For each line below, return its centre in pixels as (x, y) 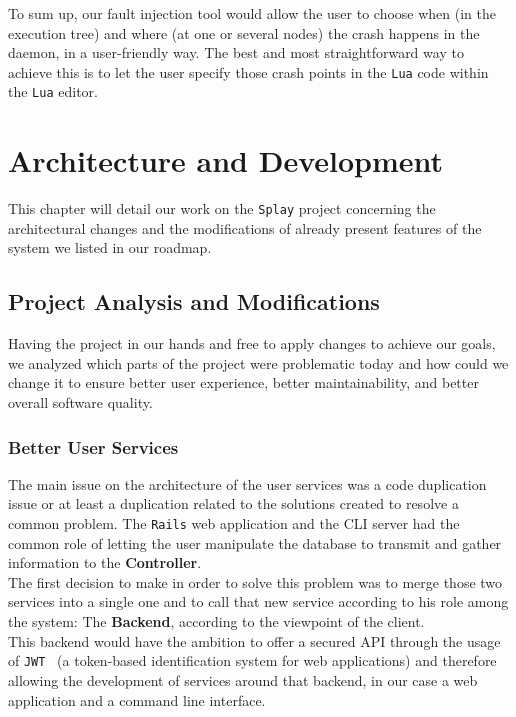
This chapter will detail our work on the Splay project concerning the (222, 208)
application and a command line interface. (137, 699)
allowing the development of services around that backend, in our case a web (243, 679)
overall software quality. (80, 402)
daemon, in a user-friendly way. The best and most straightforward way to (236, 52)
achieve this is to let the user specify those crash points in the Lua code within (248, 71)
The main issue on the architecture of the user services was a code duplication (247, 483)
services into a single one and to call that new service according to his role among (258, 601)
